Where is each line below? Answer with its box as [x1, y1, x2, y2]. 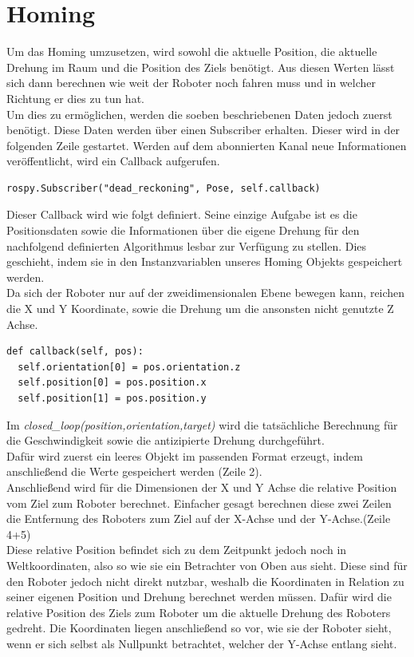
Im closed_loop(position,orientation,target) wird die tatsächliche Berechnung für [6, 416, 398, 433]
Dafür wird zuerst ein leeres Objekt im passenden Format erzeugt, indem [6, 447, 363, 464]
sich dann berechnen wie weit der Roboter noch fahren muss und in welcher [6, 74, 376, 91]
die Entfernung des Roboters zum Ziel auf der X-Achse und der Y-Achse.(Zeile [6, 510, 391, 527]
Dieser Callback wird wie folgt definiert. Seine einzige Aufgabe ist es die [6, 206, 357, 223]
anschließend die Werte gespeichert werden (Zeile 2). [6, 463, 262, 480]
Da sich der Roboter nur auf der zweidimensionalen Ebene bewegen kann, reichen [6, 284, 405, 301]
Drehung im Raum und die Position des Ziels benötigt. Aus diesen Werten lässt [6, 58, 395, 75]
